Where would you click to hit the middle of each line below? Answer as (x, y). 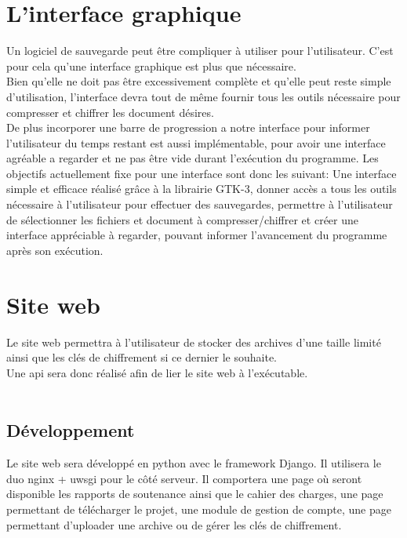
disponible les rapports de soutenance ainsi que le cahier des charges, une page (195, 494)
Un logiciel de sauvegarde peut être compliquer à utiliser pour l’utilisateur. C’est (200, 51)
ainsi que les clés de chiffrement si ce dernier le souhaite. (142, 357)
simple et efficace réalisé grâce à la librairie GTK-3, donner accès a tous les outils (202, 189)
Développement (71, 430)
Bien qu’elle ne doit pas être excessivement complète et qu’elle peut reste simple (199, 81)
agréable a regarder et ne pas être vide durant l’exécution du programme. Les (193, 158)
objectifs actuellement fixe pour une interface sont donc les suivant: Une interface (202, 173)
